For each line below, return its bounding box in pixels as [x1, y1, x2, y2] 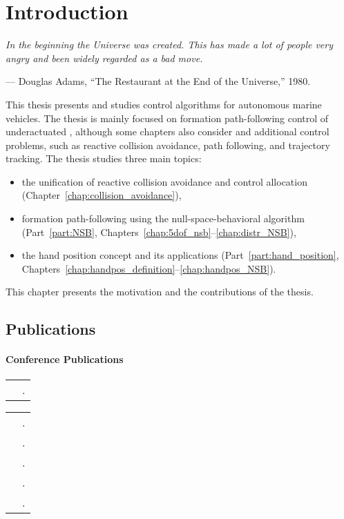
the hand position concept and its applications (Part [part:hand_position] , [21, 248, 339, 262]
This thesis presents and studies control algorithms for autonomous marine [6, 97, 322, 111]
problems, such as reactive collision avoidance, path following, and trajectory [6, 137, 330, 152]
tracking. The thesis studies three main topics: [6, 151, 202, 166]
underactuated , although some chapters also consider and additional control [6, 124, 329, 139]
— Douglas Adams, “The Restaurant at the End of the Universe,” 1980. [6, 74, 311, 88]
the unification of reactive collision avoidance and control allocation [21, 174, 307, 188]
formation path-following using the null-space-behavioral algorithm [21, 211, 305, 226]
